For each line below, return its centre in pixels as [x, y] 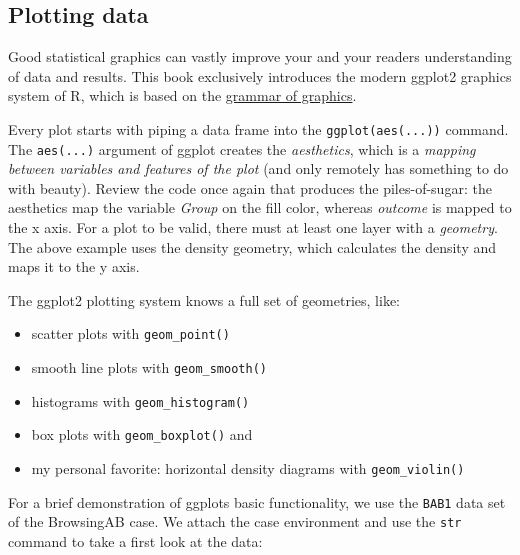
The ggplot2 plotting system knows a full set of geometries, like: [204, 299]
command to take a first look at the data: [135, 541]
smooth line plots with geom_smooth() [149, 367]
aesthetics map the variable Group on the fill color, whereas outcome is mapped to [260, 207]
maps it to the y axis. [74, 266]
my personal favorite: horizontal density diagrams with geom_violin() [248, 468]
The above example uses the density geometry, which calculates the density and [252, 246]
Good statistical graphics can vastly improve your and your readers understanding [260, 56]
